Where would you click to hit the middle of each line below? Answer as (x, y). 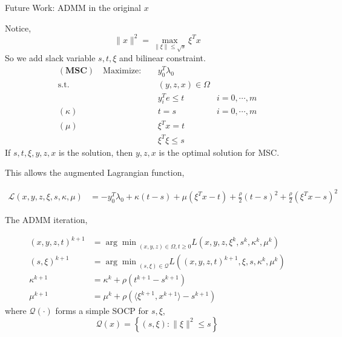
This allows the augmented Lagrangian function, (95, 172)
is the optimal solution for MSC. (219, 152)
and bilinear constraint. (163, 58)
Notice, (18, 28)
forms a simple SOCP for (102, 311)
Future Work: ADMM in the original (73, 7)
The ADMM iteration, (46, 220)
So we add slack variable (50, 58)
